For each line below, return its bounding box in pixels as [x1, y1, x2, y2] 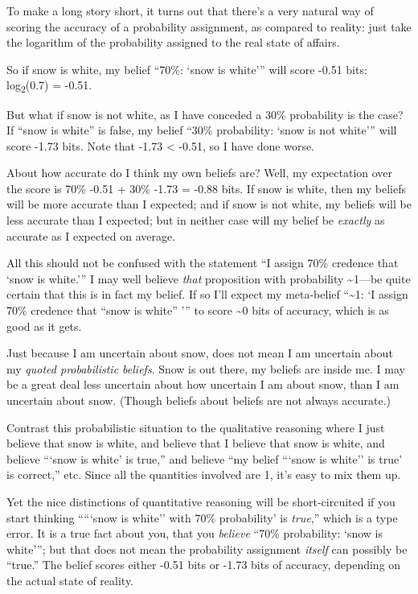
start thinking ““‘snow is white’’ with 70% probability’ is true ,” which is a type [6, 509, 398, 526]
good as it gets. [6, 317, 82, 334]
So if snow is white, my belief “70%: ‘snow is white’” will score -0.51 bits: [6, 60, 367, 77]
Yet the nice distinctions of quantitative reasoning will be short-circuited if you [6, 493, 395, 509]
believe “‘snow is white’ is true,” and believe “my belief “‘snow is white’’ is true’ [6, 450, 403, 467]
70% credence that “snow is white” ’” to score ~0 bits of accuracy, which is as [6, 302, 389, 319]
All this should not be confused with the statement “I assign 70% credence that [6, 254, 399, 271]
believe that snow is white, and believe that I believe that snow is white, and [6, 435, 385, 452]
